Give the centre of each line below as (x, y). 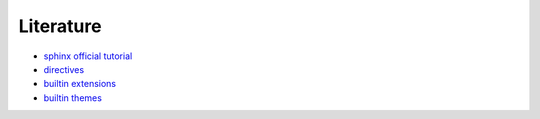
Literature (60, 26)
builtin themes (72, 97)
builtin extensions (80, 84)
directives (64, 69)
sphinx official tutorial (88, 56)
